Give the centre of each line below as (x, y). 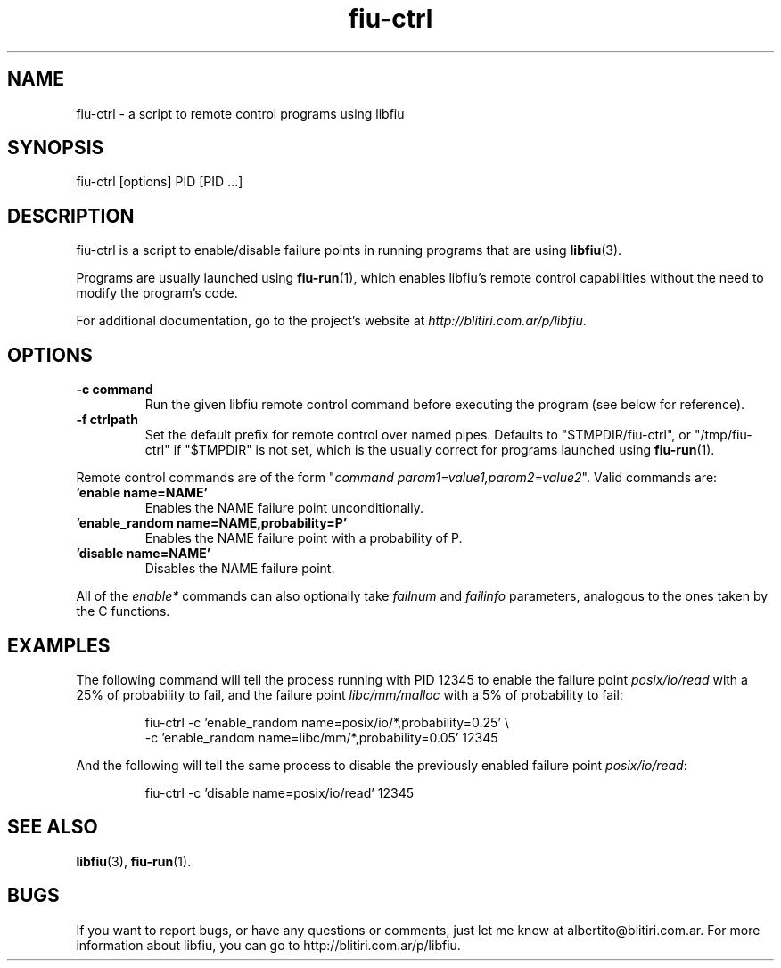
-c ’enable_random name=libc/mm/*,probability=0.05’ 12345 (321, 737)
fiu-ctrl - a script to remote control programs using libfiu (240, 113)
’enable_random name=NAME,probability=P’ (212, 523)
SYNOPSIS (56, 148)
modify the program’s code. (157, 293)
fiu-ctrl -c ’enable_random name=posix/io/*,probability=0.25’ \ (327, 722)
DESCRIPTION (71, 216)
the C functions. (123, 611)
